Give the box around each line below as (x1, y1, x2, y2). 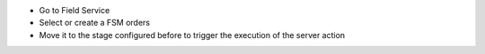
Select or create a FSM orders (39, 18, 151, 28)
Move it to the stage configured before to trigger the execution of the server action (39, 29, 346, 40)
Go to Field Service (39, 5, 110, 15)
